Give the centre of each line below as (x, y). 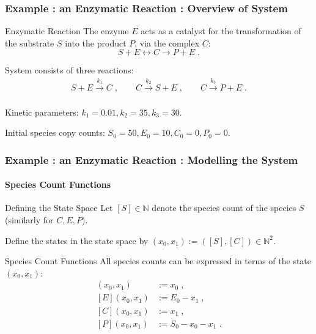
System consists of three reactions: (69, 70)
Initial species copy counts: (55, 132)
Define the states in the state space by (77, 240)
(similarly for (29, 220)
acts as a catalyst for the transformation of (221, 31)
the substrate (30, 43)
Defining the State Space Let (59, 208)
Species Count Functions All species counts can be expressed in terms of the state (158, 261)
